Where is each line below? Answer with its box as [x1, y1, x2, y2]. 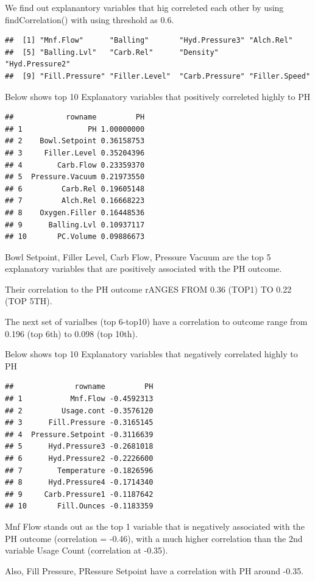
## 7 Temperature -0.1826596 [5, 466, 154, 475]
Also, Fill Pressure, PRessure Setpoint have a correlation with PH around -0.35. [5, 564, 304, 577]
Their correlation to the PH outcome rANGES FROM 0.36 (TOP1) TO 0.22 [5, 282, 292, 295]
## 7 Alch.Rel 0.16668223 [5, 196, 145, 205]
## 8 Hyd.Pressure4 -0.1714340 [5, 478, 154, 487]
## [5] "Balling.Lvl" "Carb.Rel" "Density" [5, 48, 219, 57]
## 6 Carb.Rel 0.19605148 [5, 184, 145, 193]
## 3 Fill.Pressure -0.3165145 [5, 418, 154, 427]
